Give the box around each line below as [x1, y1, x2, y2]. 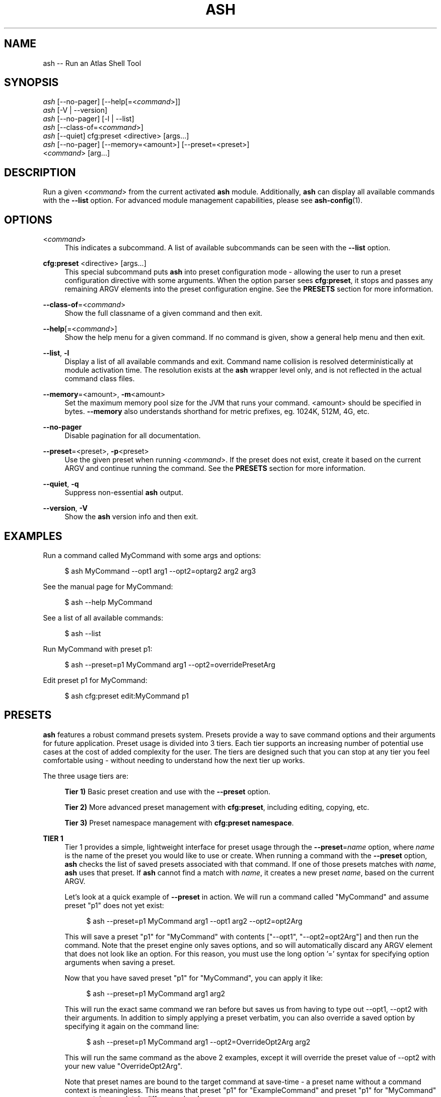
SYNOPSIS [4, 76, 59, 89]
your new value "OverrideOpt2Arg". [64, 1061, 182, 1070]
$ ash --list [64, 629, 101, 638]
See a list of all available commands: [43, 613, 164, 622]
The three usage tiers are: [43, 771, 129, 780]
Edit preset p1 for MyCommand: [43, 675, 148, 684]
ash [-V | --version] [43, 106, 108, 115]
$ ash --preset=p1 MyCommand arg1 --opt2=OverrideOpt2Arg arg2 [86, 1037, 311, 1046]
